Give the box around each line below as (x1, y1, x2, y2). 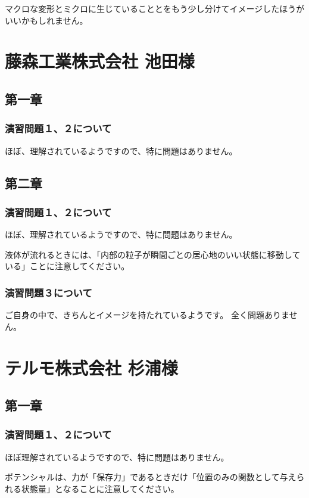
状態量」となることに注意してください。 (21, 482, 179, 494)
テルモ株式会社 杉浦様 (5, 355, 178, 379)
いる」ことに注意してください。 (5, 260, 130, 272)
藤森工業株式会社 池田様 (5, 49, 195, 73)
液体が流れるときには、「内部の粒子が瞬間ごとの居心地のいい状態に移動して (5, 248, 301, 260)
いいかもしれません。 (5, 14, 88, 26)
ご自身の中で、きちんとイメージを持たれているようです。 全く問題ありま (5, 309, 289, 321)
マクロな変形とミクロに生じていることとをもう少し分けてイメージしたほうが (5, 2, 305, 14)
